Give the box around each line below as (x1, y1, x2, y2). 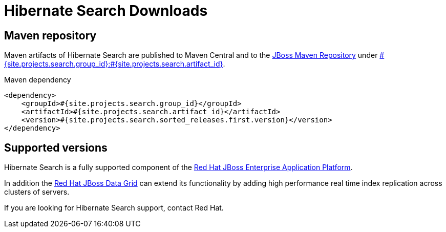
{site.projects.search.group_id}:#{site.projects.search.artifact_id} (4, 59, 223, 69)
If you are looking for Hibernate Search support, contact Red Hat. (4, 203, 224, 213)
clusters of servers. (4, 187, 70, 197)
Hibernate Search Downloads (4, 2, 208, 19)
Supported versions (4, 141, 108, 154)
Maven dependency (4, 75, 71, 85)
